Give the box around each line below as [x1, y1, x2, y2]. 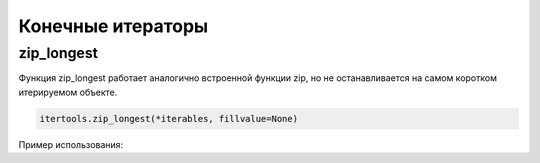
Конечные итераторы [18, 15, 209, 37]
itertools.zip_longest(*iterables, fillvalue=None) [39, 113, 299, 124]
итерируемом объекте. [18, 86, 118, 98]
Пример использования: [18, 138, 124, 150]
